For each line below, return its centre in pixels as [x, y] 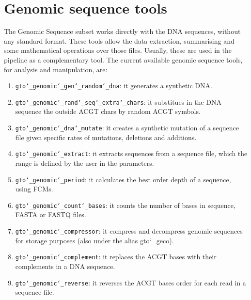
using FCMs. [34, 189]
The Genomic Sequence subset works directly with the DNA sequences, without [122, 31]
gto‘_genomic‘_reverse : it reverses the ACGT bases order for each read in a [131, 282]
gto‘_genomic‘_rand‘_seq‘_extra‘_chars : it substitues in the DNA [118, 102]
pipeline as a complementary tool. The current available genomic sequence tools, [123, 59]
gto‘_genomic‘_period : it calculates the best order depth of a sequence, [123, 179]
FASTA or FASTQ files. [51, 214]
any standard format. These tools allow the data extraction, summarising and [119, 40]
